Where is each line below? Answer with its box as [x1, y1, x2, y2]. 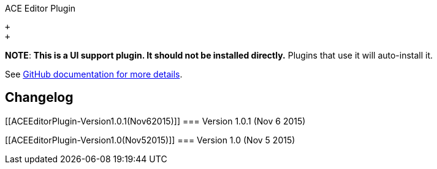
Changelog [5, 90, 74, 106]
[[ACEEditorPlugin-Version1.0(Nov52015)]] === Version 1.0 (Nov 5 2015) [5, 134, 295, 145]
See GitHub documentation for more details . [5, 69, 183, 79]
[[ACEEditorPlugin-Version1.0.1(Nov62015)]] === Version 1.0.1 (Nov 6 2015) [5, 115, 306, 126]
